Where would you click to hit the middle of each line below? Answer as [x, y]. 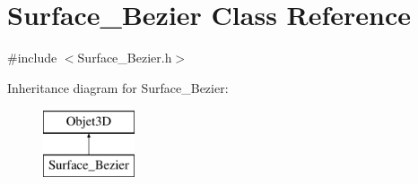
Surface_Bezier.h [125, 58]
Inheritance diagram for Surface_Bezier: [118, 87]
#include [32, 58]
